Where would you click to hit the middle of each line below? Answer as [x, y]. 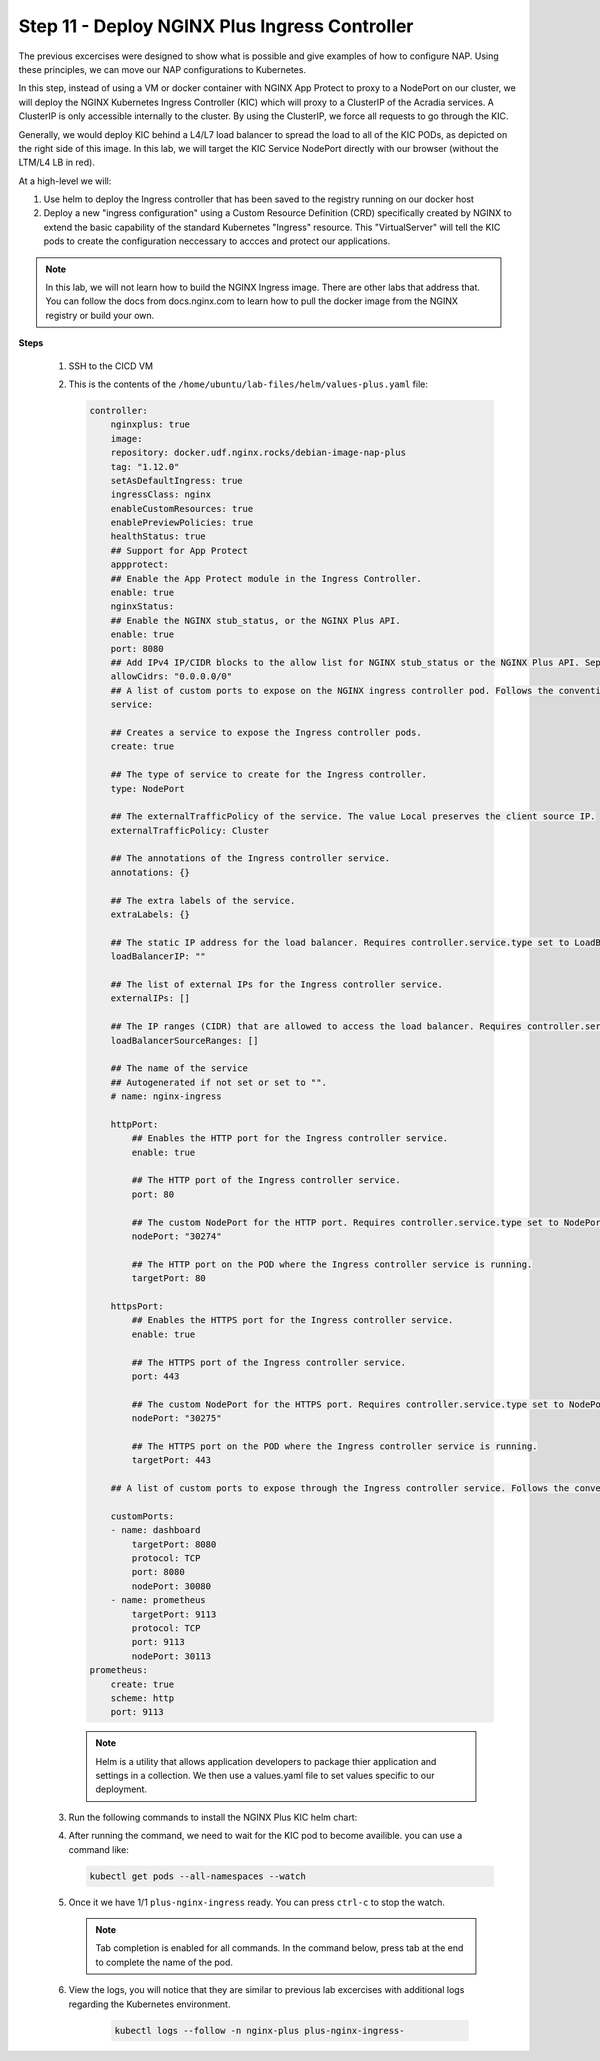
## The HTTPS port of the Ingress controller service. [269, 1362]
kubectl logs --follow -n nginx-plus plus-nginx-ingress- [259, 2030]
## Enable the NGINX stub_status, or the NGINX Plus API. [255, 620]
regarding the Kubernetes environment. [149, 2004]
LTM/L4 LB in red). [56, 162]
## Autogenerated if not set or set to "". [218, 1082]
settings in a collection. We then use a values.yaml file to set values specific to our [265, 1776]
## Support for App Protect [179, 550]
